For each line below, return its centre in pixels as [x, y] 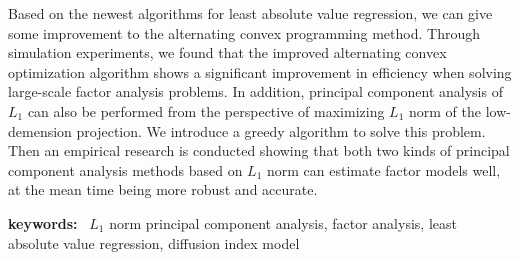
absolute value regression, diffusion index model [154, 242]
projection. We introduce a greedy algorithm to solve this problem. [281, 130]
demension [40, 130]
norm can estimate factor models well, [383, 169]
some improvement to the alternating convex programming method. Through [244, 32]
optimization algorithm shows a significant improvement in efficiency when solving [260, 71]
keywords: [43, 222]
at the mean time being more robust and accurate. [163, 189]
